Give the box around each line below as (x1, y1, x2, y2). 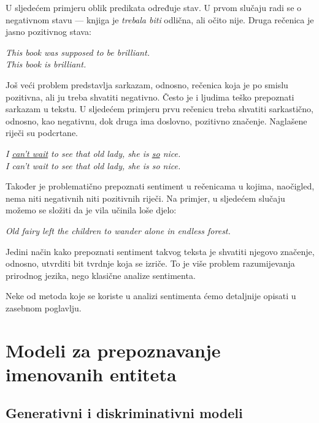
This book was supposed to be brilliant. (6, 45, 150, 58)
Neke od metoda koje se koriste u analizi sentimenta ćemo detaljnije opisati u (6, 289, 296, 302)
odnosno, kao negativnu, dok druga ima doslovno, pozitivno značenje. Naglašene (6, 114, 307, 127)
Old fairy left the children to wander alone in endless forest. (6, 224, 231, 237)
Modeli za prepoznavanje (6, 337, 221, 362)
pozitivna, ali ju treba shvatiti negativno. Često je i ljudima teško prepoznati (6, 90, 294, 103)
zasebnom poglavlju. (6, 301, 82, 314)
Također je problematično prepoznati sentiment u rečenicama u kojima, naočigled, (6, 180, 315, 192)
